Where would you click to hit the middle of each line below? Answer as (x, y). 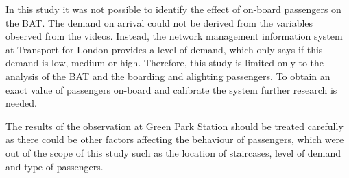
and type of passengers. (55, 166)
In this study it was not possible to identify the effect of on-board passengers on (173, 9)
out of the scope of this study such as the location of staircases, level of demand (173, 152)
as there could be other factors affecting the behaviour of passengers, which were (175, 139)
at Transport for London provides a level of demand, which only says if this (164, 49)
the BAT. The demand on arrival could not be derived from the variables (159, 22)
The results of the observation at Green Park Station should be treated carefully (174, 126)
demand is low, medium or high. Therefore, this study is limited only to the (165, 63)
